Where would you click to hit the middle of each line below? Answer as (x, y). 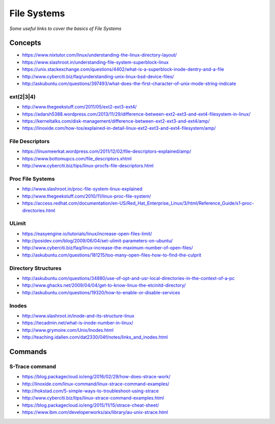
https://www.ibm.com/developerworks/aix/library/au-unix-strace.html (95, 412)
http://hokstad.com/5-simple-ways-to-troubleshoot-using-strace (90, 391)
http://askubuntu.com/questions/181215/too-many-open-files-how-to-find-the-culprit (112, 255)
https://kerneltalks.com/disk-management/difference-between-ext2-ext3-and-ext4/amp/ (116, 121)
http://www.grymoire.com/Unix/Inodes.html (68, 330)
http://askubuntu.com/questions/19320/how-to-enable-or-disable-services (101, 292)
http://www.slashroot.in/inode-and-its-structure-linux (78, 316)
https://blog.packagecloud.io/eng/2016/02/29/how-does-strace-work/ (96, 377)
